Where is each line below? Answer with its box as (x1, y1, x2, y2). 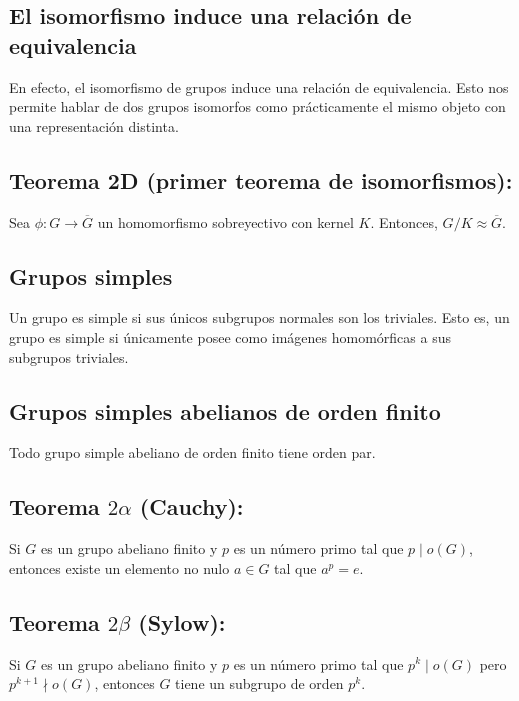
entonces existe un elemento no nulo (9, 557, 230, 578)
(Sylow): (138, 606, 226, 637)
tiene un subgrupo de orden (175, 673, 344, 694)
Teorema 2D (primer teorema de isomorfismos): (9, 164, 513, 195)
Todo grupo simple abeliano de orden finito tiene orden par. (9, 442, 376, 463)
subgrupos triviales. (9, 346, 129, 367)
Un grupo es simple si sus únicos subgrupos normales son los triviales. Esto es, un (9, 307, 510, 328)
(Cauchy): (139, 491, 244, 522)
